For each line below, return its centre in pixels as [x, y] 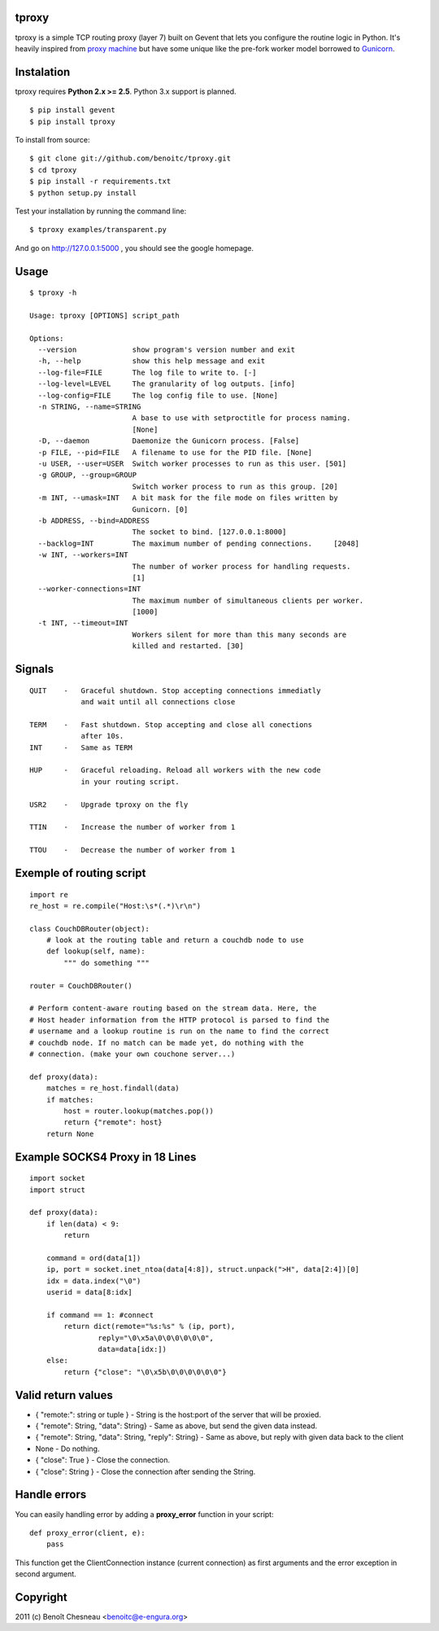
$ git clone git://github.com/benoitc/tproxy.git [130, 158]
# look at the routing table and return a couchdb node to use [175, 940]
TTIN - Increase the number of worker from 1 [133, 827]
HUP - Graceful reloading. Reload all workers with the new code [175, 770]
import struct [57, 1190]
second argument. [46, 1574]
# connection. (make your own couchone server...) [133, 1054]
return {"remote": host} [113, 1122]
